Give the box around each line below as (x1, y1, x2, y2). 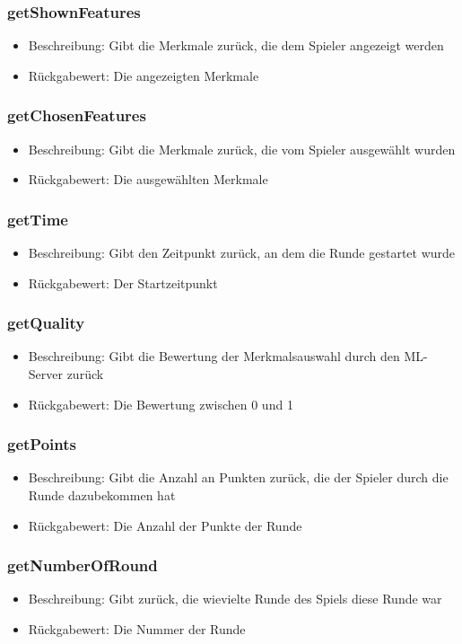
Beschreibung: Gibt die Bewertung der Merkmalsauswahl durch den (28, 347, 400, 366)
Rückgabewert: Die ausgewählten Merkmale (28, 170, 268, 189)
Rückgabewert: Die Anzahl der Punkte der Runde (28, 516, 302, 534)
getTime (7, 207, 68, 230)
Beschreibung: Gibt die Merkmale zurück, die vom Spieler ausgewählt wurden (28, 139, 456, 158)
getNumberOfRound (7, 554, 158, 577)
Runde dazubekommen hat (28, 486, 176, 505)
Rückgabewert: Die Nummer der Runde (28, 620, 246, 639)
